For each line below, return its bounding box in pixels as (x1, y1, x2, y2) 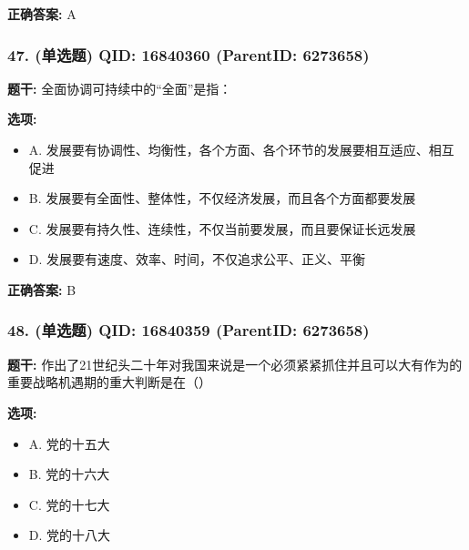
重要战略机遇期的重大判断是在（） (7, 372, 211, 392)
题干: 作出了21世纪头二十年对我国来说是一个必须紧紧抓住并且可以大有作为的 (7, 354, 463, 373)
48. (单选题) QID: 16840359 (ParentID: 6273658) (7, 319, 370, 341)
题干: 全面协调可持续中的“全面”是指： (7, 78, 232, 97)
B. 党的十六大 (28, 464, 110, 484)
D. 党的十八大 (28, 525, 111, 545)
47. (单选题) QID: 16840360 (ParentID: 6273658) (7, 43, 370, 66)
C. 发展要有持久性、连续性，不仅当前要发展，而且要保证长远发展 (28, 219, 416, 238)
